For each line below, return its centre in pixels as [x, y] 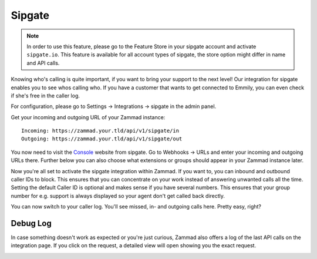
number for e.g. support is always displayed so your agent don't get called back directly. [118, 196]
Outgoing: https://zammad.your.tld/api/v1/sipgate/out [102, 139]
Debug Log [31, 223]
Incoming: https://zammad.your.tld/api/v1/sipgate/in [100, 131]
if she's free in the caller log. [45, 95]
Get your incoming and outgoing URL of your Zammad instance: [88, 117]
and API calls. [43, 63]
